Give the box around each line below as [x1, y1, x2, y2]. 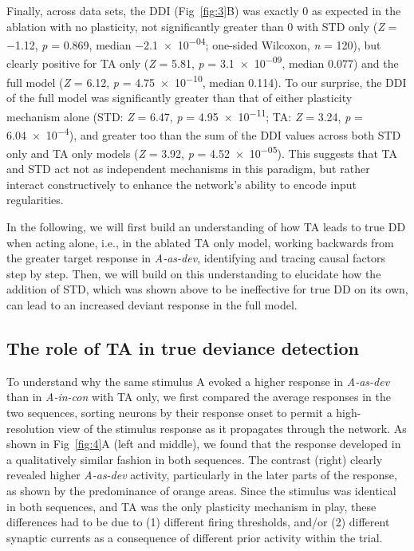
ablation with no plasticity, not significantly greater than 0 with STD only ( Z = [6, 18, 397, 34]
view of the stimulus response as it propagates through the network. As [57, 419, 407, 436]
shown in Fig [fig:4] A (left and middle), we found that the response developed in [6, 435, 401, 452]
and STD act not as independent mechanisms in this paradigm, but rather [6, 160, 370, 177]
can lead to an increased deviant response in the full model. [6, 297, 298, 313]
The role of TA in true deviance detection [6, 336, 359, 360]
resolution [6, 419, 55, 436]
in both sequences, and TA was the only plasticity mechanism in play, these [6, 498, 377, 514]
